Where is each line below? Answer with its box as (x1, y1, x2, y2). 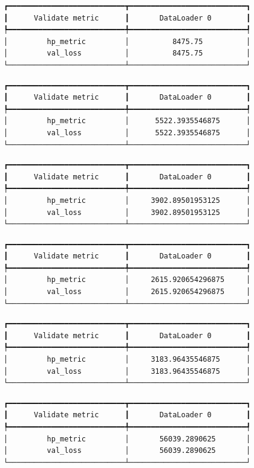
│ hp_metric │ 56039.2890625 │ (4, 434, 251, 443)
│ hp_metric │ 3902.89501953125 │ (4, 196, 251, 205)
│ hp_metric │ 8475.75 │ (4, 37, 251, 46)
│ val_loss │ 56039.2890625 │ (4, 446, 251, 455)
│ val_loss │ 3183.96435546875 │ (4, 367, 251, 376)
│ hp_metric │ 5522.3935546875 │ (4, 117, 251, 126)
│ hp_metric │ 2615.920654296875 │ (4, 275, 251, 284)
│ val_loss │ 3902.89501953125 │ (4, 208, 251, 217)
